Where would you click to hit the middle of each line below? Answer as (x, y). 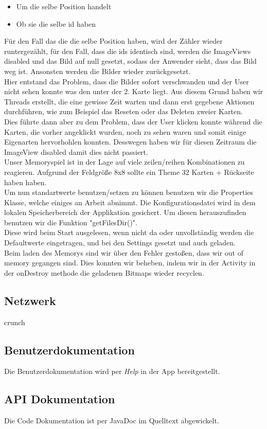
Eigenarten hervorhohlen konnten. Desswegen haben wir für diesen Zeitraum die (130, 142)
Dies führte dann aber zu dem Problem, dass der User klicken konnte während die (133, 121)
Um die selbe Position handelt (64, 6)
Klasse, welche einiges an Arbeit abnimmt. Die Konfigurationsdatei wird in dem (130, 202)
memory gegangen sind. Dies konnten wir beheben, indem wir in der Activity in (130, 263)
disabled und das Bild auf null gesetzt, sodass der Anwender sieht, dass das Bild (130, 61)
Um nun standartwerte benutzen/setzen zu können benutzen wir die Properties (129, 192)
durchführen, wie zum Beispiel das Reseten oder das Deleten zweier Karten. (123, 111)
